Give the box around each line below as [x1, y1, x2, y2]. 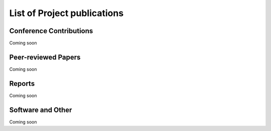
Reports [9, 79, 35, 88]
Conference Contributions [9, 27, 93, 35]
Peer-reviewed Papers [9, 53, 81, 61]
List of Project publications [9, 8, 124, 19]
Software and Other [9, 105, 72, 114]
